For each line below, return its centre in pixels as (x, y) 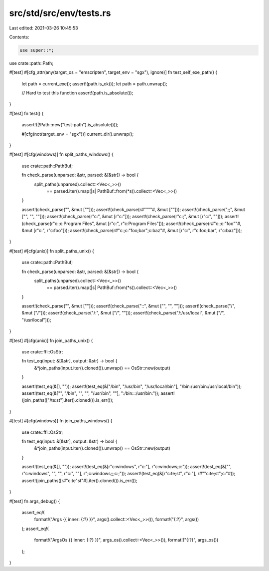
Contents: (19, 37)
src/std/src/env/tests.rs (60, 13)
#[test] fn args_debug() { (35, 501)
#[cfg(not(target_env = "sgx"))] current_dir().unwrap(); (78, 134)
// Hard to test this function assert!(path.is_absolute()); (77, 93)
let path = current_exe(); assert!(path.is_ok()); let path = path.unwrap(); (94, 84)
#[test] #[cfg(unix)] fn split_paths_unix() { (52, 251)
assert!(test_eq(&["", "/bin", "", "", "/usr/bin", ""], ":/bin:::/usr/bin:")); (91, 393)
